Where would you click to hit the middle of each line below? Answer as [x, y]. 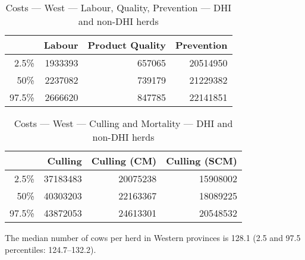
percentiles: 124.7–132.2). [51, 249]
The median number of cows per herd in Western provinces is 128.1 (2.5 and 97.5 [153, 237]
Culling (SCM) [202, 161]
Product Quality [127, 45]
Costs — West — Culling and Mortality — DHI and [123, 123]
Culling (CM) [124, 161]
